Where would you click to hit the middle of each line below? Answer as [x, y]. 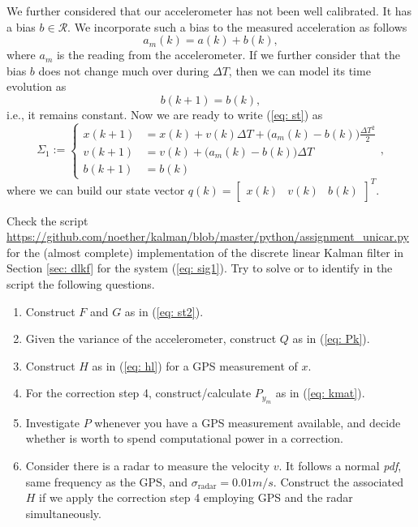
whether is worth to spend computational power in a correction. [184, 438]
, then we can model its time [299, 70]
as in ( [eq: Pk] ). [331, 338]
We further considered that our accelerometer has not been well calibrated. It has [209, 11]
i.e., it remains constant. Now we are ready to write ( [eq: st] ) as [165, 114]
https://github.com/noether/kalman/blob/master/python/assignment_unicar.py [208, 236]
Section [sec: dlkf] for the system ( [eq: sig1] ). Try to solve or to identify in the [200, 268]
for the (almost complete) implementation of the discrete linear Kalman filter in [205, 252]
